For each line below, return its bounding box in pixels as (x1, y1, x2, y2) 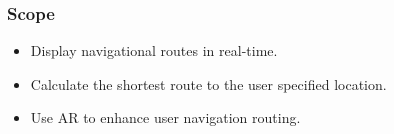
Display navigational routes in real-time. (30, 40, 278, 61)
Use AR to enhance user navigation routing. (30, 107, 301, 128)
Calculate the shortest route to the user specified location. (30, 73, 387, 94)
